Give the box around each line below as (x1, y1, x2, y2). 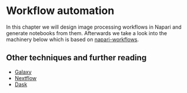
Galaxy (14, 68, 32, 75)
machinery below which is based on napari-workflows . (6, 36, 139, 43)
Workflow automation (6, 4, 115, 18)
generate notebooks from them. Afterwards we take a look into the (6, 29, 168, 36)
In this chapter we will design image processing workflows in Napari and (6, 23, 182, 30)
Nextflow (14, 74, 37, 81)
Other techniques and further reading (6, 53, 147, 63)
